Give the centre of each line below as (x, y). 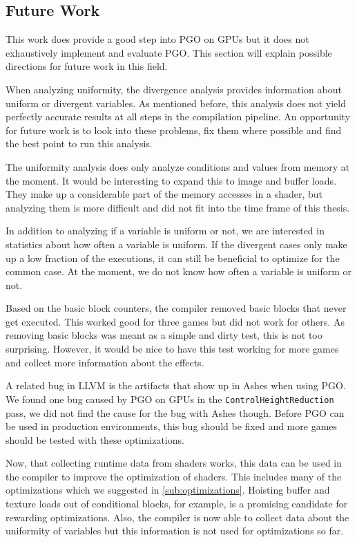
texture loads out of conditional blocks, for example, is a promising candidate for (177, 504)
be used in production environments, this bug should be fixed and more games (172, 426)
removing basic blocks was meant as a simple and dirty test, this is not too (164, 335)
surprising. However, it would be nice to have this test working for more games (172, 349)
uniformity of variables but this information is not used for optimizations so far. (175, 531)
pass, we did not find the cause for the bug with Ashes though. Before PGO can (175, 412)
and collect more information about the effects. (105, 362)
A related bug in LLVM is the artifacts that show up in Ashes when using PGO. (176, 385)
